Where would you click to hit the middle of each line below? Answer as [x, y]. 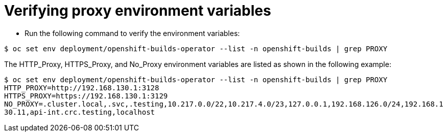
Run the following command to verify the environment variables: [132, 33]
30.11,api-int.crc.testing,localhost [80, 112]
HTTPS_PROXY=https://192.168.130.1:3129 [86, 96]
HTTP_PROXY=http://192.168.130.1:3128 [82, 88]
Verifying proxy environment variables [138, 11]
